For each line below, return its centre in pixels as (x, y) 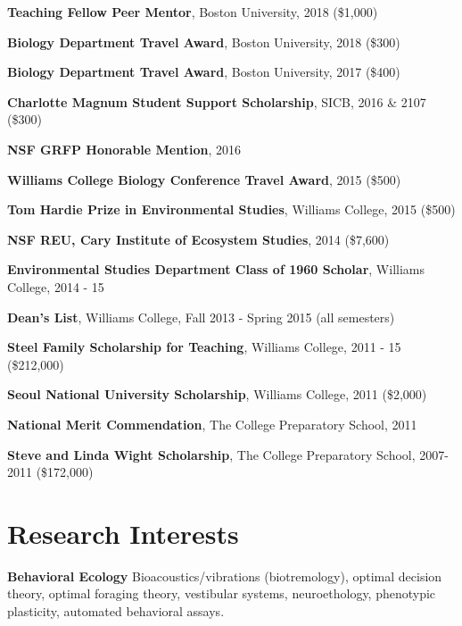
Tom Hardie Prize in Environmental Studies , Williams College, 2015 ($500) (231, 209)
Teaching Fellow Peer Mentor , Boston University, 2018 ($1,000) (193, 12)
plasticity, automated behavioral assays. (116, 611)
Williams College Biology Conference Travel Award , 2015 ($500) (204, 179)
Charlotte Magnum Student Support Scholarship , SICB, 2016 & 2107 (217, 101)
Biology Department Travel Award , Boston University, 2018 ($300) (204, 42)
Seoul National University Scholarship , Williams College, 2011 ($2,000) (217, 394)
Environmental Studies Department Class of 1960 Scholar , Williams (216, 269)
